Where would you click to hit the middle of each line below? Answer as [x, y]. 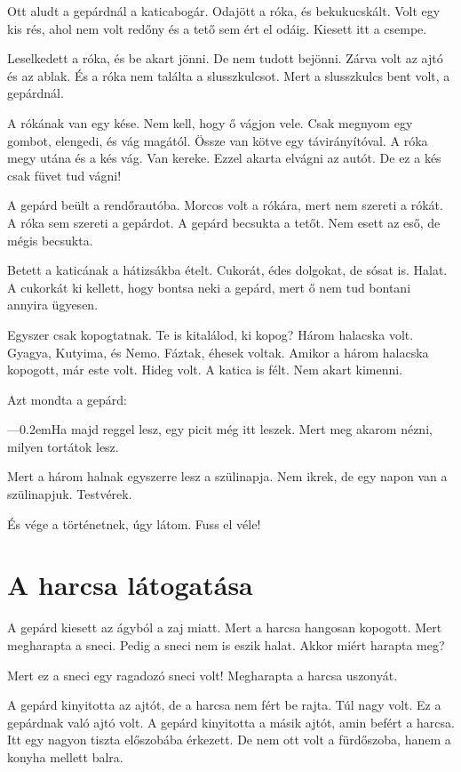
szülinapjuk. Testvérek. [70, 494]
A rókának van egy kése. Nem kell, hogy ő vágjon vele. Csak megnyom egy [210, 122]
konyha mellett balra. [65, 756]
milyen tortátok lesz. [63, 446]
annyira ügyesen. [53, 305]
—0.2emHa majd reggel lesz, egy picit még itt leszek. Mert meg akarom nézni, [220, 429]
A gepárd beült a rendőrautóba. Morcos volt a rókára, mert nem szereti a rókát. [225, 205]
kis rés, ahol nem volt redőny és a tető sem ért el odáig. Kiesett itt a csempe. [217, 28]
